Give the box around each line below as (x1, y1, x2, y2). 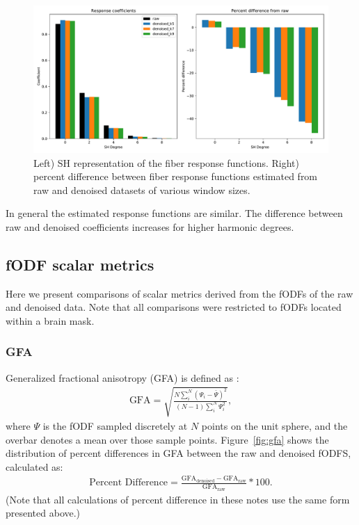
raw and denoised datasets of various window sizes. (33, 182, 250, 197)
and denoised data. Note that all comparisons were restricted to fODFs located (6, 300, 342, 314)
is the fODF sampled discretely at (42, 418, 188, 433)
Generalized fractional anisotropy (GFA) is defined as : (6, 370, 239, 385)
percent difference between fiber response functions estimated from (33, 169, 318, 184)
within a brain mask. (6, 313, 95, 328)
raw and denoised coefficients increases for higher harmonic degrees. (6, 219, 294, 234)
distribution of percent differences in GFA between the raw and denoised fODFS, (6, 446, 351, 460)
